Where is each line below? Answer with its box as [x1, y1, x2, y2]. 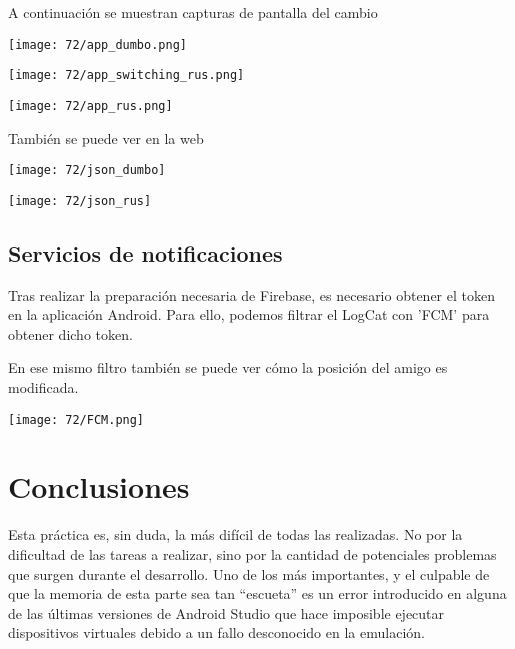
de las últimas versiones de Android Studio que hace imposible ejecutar [8, 602, 445, 623]
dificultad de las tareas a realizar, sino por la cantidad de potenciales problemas [8, 544, 497, 565]
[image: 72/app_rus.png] [8, 98, 173, 113]
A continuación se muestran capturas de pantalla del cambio [8, 2, 378, 22]
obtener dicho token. [8, 323, 133, 344]
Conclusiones [8, 466, 190, 507]
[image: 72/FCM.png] [8, 412, 145, 427]
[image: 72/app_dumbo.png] [8, 37, 187, 52]
